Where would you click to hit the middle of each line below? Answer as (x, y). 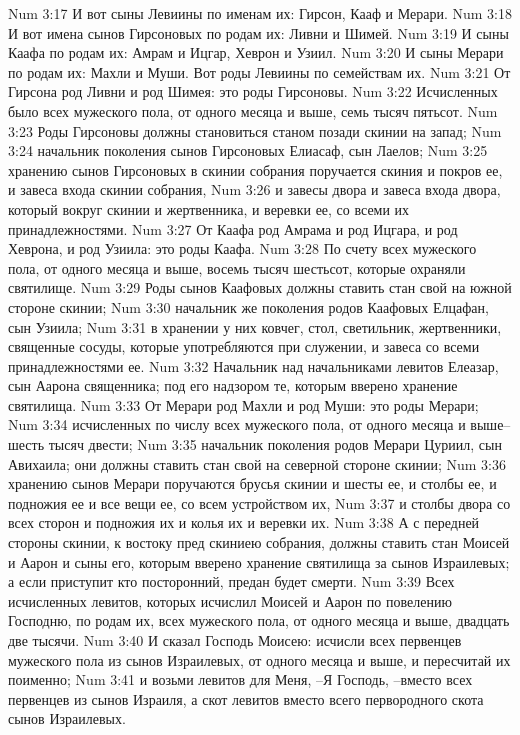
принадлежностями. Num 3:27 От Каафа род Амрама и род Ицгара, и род (233, 228)
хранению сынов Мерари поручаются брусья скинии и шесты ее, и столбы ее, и (252, 483)
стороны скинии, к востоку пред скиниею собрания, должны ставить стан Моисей (259, 542)
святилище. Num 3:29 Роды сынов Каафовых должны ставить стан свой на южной (260, 287)
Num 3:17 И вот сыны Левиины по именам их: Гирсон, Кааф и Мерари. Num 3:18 (260, 13)
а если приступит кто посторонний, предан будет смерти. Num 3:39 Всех (231, 581)
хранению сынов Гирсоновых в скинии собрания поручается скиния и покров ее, (255, 169)
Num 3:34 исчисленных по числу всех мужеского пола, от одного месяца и (237, 424)
